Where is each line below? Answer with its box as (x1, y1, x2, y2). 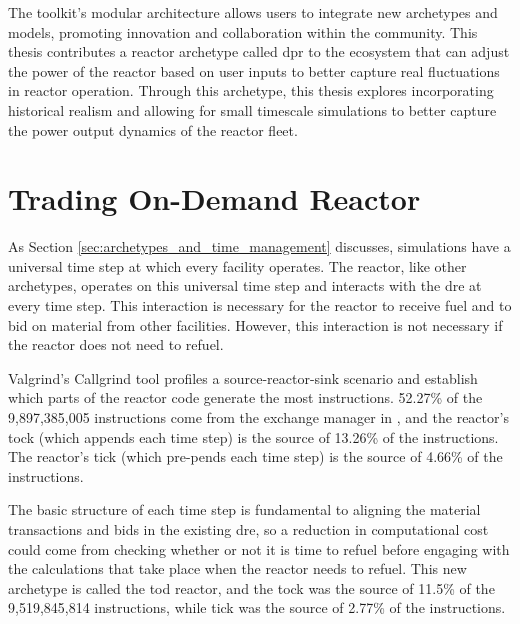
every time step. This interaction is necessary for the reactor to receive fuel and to (8, 295, 512, 316)
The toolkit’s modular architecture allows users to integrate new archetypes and (8, 2, 498, 22)
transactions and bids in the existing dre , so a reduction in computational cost (8, 519, 489, 539)
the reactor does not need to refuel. (8, 334, 224, 355)
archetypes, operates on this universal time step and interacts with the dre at (8, 275, 482, 296)
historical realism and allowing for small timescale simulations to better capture (8, 99, 497, 120)
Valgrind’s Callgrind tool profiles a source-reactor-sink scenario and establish (8, 367, 478, 388)
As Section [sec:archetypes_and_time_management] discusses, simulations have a (8, 236, 511, 257)
